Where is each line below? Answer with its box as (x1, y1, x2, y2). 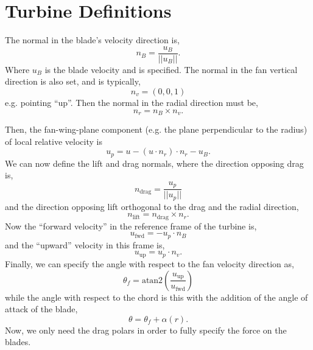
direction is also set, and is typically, (5, 75, 141, 88)
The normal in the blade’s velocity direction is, (5, 33, 180, 46)
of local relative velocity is (5, 135, 102, 147)
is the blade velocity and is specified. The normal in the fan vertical (44, 63, 298, 75)
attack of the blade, (5, 303, 78, 315)
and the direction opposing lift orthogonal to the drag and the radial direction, (5, 200, 299, 212)
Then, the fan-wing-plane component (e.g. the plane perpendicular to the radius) (5, 123, 308, 136)
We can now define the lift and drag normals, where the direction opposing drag (5, 156, 304, 169)
